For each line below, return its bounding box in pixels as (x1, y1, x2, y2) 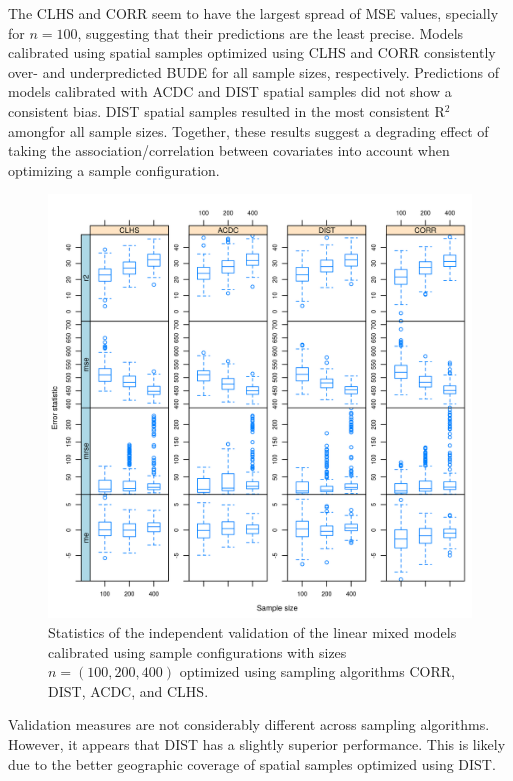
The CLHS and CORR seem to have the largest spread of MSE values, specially (8, 3, 499, 23)
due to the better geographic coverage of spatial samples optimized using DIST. (8, 753, 496, 774)
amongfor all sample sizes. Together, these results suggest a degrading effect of (8, 120, 489, 141)
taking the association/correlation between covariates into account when (8, 140, 450, 161)
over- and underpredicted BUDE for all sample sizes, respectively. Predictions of (8, 61, 500, 82)
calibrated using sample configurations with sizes (48, 641, 347, 662)
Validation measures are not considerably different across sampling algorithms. (8, 714, 490, 735)
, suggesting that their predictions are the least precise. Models (77, 22, 464, 43)
